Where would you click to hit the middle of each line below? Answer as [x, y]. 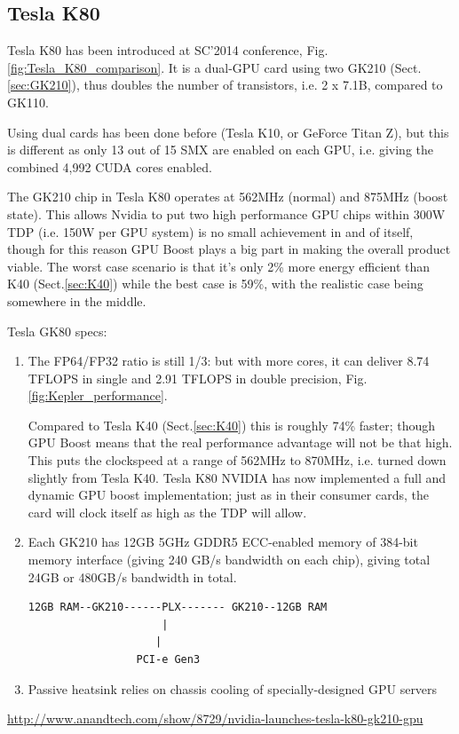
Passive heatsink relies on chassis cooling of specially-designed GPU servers [233, 688]
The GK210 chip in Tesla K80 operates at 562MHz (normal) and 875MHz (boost [228, 197]
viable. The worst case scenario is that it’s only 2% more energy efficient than [219, 266]
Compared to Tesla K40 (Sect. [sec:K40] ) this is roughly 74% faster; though [232, 425]
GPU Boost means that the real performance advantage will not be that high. [240, 442]
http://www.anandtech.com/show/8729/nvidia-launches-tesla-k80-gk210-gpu [215, 718]
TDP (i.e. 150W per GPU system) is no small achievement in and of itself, [210, 231]
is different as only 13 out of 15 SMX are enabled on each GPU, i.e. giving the [221, 150]
